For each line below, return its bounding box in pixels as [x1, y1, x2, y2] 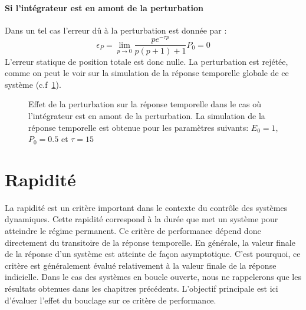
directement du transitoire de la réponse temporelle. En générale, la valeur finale [5, 236, 295, 248]
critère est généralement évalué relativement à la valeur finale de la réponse [5, 259, 277, 271]
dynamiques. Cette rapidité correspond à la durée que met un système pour [5, 213, 278, 225]
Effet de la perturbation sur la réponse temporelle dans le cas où [28, 98, 262, 110]
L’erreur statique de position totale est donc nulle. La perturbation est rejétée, [5, 55, 288, 67]
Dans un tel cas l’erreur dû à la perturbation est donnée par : [5, 24, 227, 36]
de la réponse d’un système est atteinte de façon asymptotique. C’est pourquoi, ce [5, 248, 301, 260]
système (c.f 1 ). [5, 78, 61, 90]
